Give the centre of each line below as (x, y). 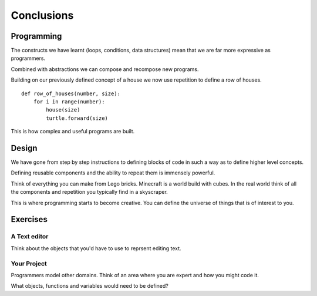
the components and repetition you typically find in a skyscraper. (90, 192)
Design (24, 148)
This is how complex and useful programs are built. (73, 132)
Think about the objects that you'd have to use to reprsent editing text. (96, 248)
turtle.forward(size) (77, 118)
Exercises (29, 219)
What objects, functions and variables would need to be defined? (90, 286)
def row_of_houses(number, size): (71, 93)
